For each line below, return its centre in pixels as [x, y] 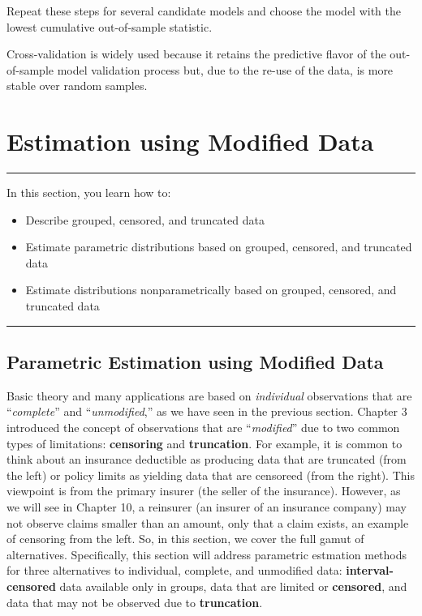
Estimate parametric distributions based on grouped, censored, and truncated [219, 247]
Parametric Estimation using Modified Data [195, 362]
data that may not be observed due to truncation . [135, 602]
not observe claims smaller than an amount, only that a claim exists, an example [208, 522]
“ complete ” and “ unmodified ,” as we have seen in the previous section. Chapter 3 [207, 411]
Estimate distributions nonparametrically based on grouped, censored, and [211, 290]
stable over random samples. [77, 86]
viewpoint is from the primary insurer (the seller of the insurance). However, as [204, 491]
